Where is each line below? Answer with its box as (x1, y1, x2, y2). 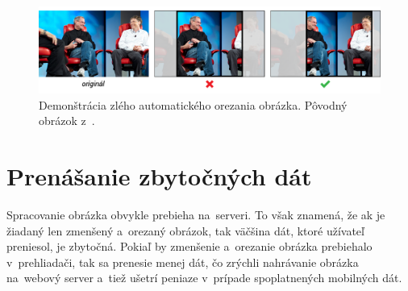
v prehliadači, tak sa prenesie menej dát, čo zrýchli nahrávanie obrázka (6, 253, 359, 270)
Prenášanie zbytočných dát (6, 160, 312, 193)
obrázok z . (39, 112, 95, 129)
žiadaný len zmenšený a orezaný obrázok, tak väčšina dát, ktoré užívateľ (6, 222, 364, 239)
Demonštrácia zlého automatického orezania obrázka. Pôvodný (39, 96, 348, 113)
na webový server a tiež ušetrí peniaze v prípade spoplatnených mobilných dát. (6, 269, 402, 286)
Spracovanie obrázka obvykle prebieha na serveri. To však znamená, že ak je (6, 206, 385, 222)
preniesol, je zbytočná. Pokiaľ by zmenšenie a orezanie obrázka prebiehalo (6, 238, 373, 255)
